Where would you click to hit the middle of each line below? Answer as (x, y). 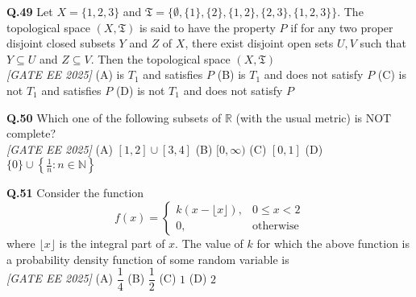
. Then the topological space (160, 58)
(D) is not (140, 90)
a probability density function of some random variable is (148, 259)
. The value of (209, 243)
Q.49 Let (30, 11)
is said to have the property (207, 27)
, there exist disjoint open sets (259, 43)
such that (383, 43)
